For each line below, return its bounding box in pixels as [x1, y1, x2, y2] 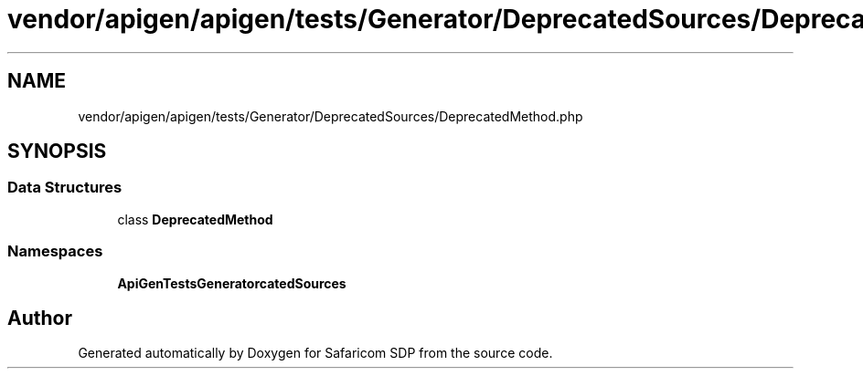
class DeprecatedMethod [117, 211, 273, 227]
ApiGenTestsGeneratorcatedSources [117, 275, 346, 291]
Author [7, 306, 72, 329]
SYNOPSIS [7, 140, 107, 163]
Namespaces [7, 242, 103, 261]
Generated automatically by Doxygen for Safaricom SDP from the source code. [78, 345, 553, 361]
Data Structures [7, 178, 123, 197]
